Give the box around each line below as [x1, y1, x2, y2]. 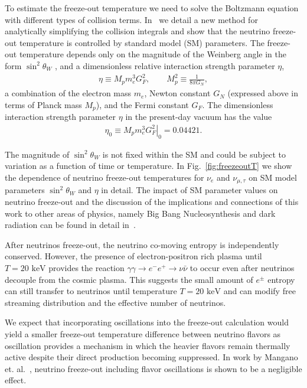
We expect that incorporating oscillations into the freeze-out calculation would [5, 316, 289, 328]
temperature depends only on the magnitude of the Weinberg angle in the [19, 48, 287, 60]
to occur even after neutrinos [190, 262, 295, 273]
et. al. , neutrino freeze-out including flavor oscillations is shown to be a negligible [5, 362, 302, 374]
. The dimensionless [202, 98, 273, 110]
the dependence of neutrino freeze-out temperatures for [5, 171, 204, 183]
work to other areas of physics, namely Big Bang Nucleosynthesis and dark [5, 207, 276, 219]
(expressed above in [227, 87, 299, 99]
